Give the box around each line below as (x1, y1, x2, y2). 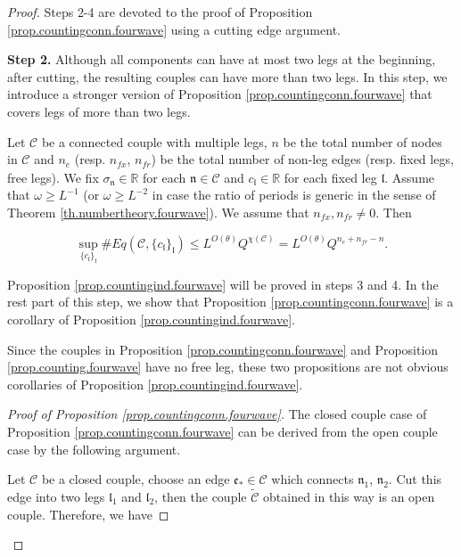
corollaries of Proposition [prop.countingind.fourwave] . (7, 374, 303, 393)
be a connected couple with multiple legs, (41, 132, 268, 151)
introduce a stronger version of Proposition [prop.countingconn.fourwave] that (7, 85, 432, 103)
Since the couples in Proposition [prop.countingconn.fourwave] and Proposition (7, 340, 439, 358)
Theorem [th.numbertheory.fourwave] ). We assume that (7, 202, 309, 221)
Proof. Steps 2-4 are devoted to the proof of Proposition (7, 3, 313, 20)
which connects (271, 470, 354, 488)
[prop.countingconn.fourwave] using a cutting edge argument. (7, 20, 341, 38)
